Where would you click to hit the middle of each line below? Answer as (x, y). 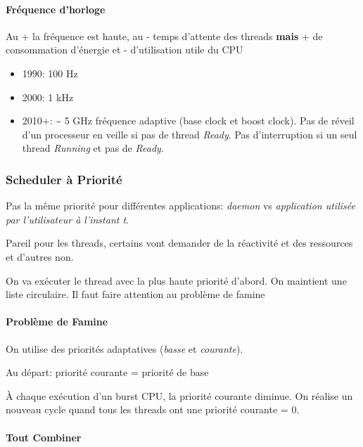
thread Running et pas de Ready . (93, 148)
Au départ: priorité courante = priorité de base (107, 372)
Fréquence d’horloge (56, 9)
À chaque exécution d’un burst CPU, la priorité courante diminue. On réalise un (179, 395)
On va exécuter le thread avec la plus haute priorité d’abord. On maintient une (176, 280)
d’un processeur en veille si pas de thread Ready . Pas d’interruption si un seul (190, 134)
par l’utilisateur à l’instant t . (67, 219)
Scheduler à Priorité (64, 179)
